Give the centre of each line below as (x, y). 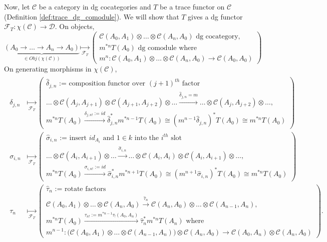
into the (147, 138)
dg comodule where (168, 48)
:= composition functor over (102, 84)
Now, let (17, 6)
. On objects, (75, 26)
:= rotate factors (80, 189)
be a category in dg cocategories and (95, 6)
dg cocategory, (218, 36)
